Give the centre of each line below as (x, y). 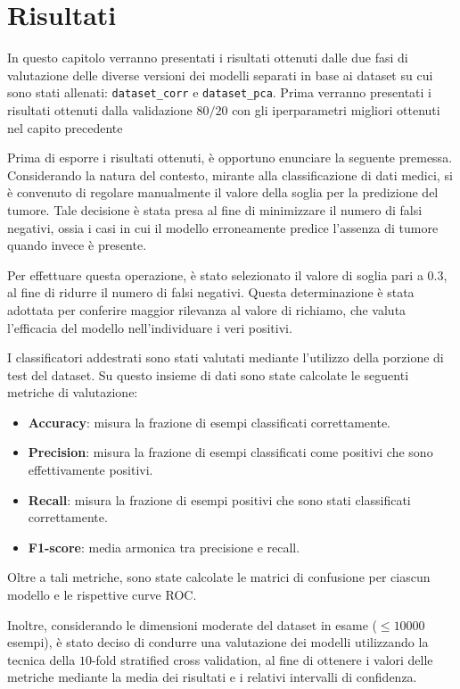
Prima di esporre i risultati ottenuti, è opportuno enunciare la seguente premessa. (230, 158)
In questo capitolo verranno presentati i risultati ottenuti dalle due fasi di (208, 58)
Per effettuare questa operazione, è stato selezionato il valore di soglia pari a (215, 274)
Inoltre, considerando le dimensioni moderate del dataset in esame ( (192, 624)
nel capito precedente (65, 127)
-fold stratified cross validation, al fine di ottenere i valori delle (262, 659)
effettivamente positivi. (90, 470)
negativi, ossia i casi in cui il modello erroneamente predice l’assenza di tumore (223, 227)
